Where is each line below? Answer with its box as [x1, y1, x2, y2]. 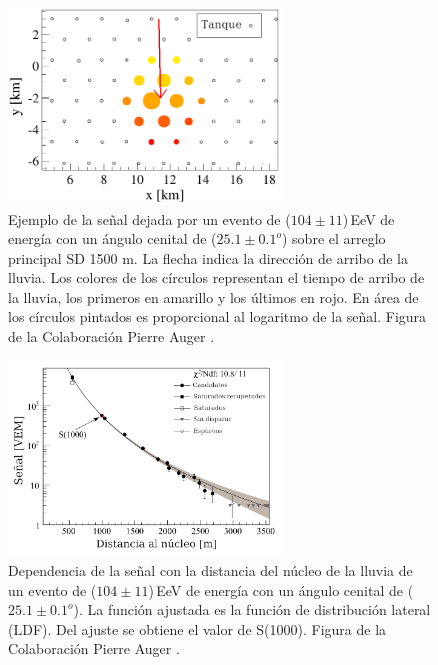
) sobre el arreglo [281, 228, 386, 249]
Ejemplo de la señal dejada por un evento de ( [8, 208, 291, 229]
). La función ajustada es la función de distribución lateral [73, 599, 431, 620]
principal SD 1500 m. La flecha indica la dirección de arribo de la [8, 247, 408, 268]
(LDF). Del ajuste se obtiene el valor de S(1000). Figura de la [8, 618, 387, 639]
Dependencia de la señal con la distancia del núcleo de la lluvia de [8, 559, 413, 580]
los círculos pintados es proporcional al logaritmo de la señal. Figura [8, 306, 427, 327]
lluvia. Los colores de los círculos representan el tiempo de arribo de [8, 267, 425, 288]
